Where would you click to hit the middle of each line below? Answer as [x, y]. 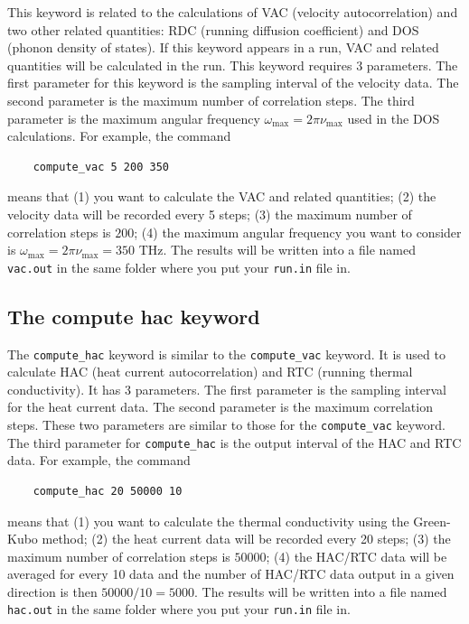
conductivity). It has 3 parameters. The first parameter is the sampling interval [227, 389]
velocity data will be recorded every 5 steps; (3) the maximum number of [210, 214]
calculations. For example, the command [119, 136]
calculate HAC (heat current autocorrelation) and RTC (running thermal [210, 372]
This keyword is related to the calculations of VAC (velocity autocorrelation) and [233, 12]
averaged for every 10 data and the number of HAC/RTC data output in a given [231, 574]
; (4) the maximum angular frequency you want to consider [298, 232]
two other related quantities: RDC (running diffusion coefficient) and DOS [213, 29]
